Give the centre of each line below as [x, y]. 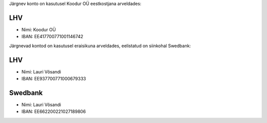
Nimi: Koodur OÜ [39, 29]
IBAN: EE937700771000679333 [54, 78]
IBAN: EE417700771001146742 [52, 37]
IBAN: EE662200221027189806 [54, 112]
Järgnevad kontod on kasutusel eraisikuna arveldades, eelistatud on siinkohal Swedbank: [100, 46]
